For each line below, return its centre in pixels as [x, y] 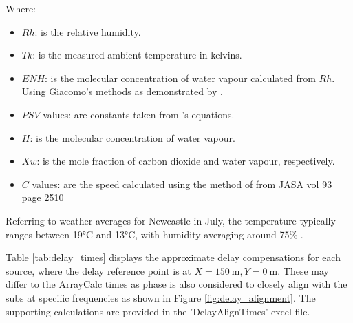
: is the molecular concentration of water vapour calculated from [180, 77]
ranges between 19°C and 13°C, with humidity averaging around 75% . [154, 234]
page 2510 [43, 197]
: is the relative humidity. [88, 31]
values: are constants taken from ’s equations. [139, 114]
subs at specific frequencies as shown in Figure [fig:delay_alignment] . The [161, 297]
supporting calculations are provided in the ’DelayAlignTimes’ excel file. [158, 311]
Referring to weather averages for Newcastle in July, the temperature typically [171, 220]
